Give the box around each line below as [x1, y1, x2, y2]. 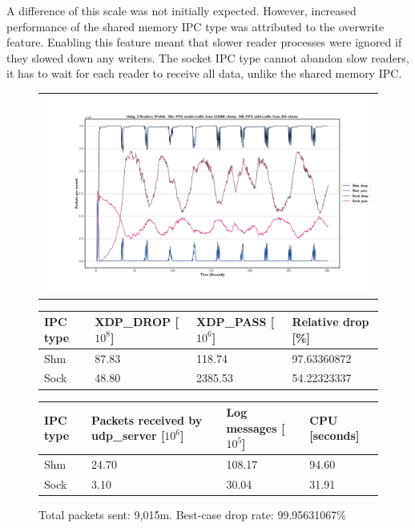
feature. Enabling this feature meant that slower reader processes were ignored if [6, 34, 402, 50]
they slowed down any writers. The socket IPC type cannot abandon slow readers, [6, 49, 409, 66]
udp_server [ [91, 427, 165, 444]
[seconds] [309, 427, 360, 444]
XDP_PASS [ [196, 313, 275, 330]
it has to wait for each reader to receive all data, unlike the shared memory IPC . [6, 65, 402, 82]
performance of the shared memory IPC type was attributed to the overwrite [6, 18, 385, 34]
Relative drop [292, 313, 369, 330]
